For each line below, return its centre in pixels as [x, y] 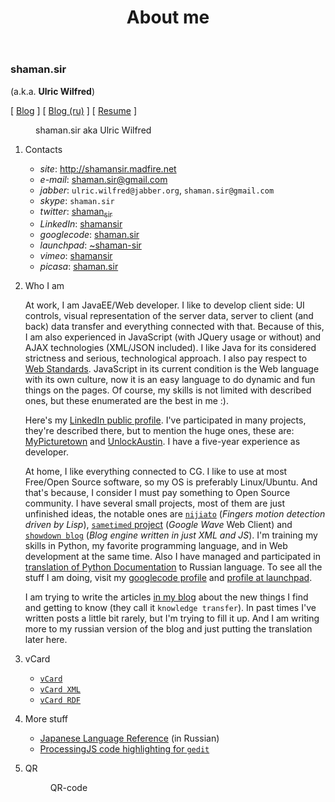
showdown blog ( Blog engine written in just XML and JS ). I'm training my [171, 535]
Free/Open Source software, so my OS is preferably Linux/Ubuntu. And [171, 482]
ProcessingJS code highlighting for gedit [124, 749]
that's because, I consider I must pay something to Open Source [157, 493]
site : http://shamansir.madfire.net [108, 168]
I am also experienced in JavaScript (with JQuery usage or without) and [173, 337]
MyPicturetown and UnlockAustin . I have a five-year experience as [162, 442]
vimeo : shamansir [76, 256]
